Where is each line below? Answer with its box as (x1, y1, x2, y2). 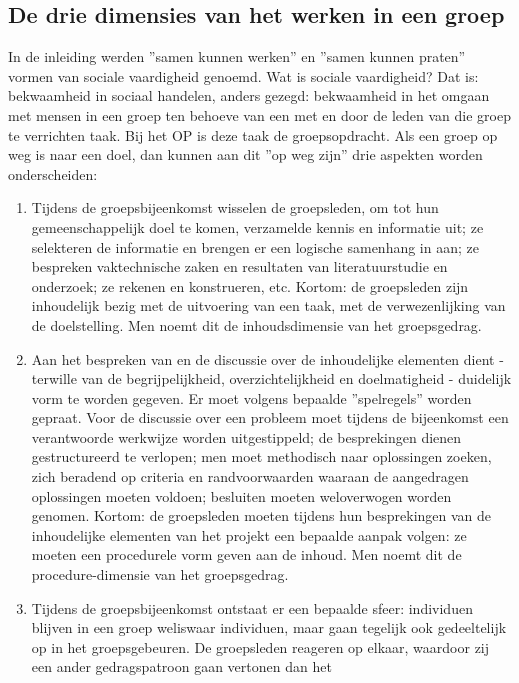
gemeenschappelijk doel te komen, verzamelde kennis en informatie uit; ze (31, 216, 484, 237)
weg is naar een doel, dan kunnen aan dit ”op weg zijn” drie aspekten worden (8, 144, 483, 165)
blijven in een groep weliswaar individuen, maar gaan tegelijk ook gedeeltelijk (31, 617, 507, 638)
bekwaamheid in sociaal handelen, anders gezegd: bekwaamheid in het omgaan (8, 85, 490, 106)
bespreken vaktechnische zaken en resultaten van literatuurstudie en (31, 256, 448, 277)
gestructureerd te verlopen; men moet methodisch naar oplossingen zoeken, (31, 446, 492, 467)
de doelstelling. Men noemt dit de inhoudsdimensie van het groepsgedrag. (31, 314, 482, 335)
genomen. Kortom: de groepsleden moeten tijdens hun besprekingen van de (31, 505, 492, 526)
